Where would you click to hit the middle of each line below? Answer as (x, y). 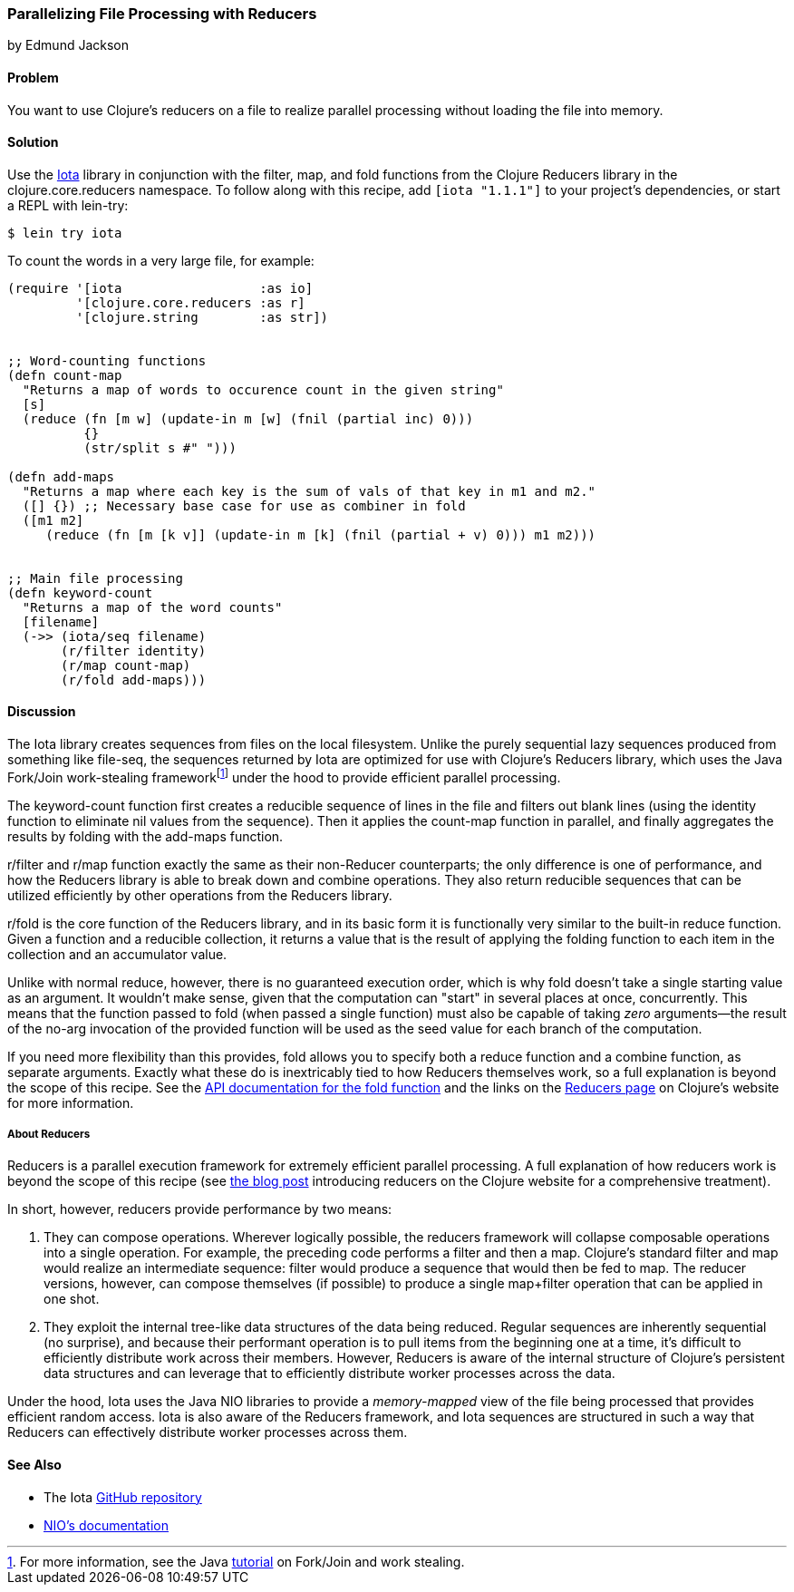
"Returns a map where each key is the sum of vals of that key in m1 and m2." (309, 491)
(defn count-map (65, 375)
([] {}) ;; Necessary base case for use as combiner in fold (244, 505)
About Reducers (49, 1135)
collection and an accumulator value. (117, 954)
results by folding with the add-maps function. (145, 836)
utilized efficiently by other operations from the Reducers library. (200, 895)
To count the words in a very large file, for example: (161, 260)
